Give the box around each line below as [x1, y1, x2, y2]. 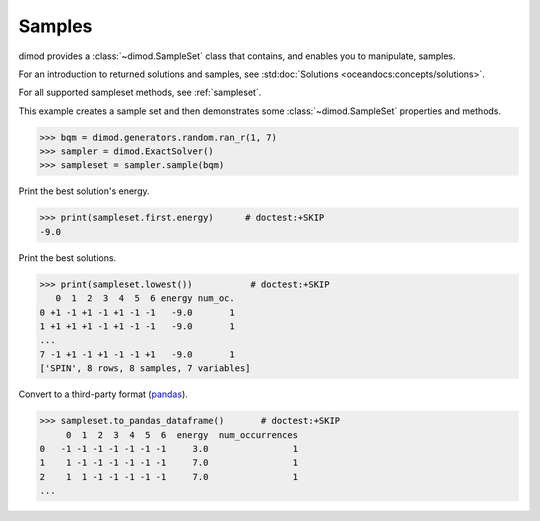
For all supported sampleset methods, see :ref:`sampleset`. [18, 86, 262, 99]
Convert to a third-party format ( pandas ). [18, 388, 189, 400]
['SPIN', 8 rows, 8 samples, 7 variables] [39, 363, 251, 374]
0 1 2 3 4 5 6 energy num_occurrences [65, 429, 299, 440]
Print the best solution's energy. [18, 185, 150, 197]
